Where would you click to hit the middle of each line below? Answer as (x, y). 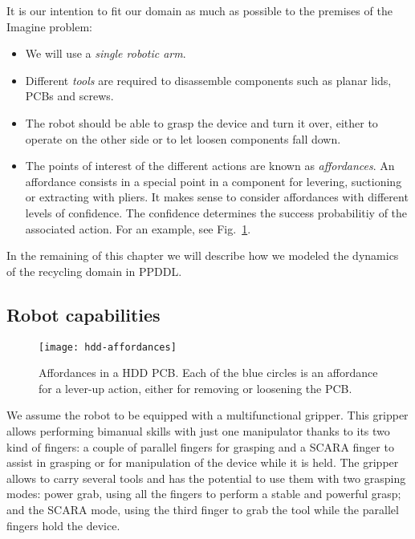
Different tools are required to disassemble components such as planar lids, (208, 80)
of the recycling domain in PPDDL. (94, 271)
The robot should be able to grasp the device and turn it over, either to (201, 122)
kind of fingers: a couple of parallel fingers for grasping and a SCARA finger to (200, 446)
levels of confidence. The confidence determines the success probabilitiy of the (216, 212)
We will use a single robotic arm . (106, 53)
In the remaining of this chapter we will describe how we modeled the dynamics (203, 255)
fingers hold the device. (63, 525)
